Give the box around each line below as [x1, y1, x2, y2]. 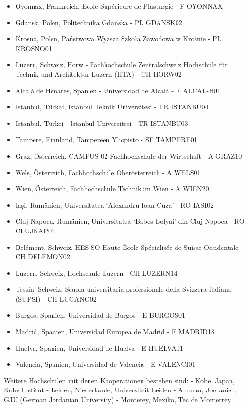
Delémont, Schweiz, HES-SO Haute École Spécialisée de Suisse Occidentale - [15, 242, 243, 252]
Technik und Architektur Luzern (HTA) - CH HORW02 [15, 69, 182, 79]
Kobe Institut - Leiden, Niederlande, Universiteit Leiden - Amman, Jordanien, [4, 385, 237, 395]
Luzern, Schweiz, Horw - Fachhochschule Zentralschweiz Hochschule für [15, 59, 228, 70]
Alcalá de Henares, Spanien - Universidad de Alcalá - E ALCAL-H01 [15, 85, 221, 95]
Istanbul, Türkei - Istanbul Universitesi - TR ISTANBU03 [15, 118, 188, 128]
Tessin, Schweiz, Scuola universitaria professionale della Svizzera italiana [15, 284, 231, 294]
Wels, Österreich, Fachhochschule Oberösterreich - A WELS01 [15, 167, 201, 177]
